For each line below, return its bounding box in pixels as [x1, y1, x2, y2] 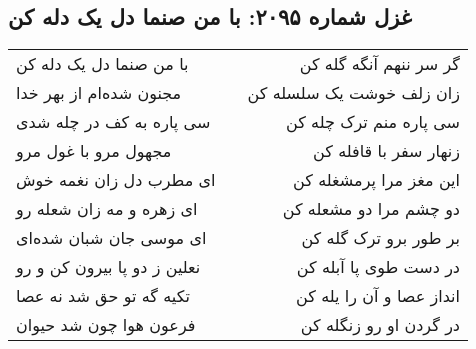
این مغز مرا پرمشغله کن [293, 168, 460, 192]
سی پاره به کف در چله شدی [16, 110, 211, 134]
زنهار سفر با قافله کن [313, 139, 460, 163]
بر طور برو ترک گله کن [301, 226, 460, 250]
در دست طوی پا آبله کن [296, 255, 460, 279]
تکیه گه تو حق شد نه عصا [16, 284, 190, 308]
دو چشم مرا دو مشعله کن [282, 197, 460, 221]
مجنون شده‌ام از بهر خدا [16, 81, 182, 105]
